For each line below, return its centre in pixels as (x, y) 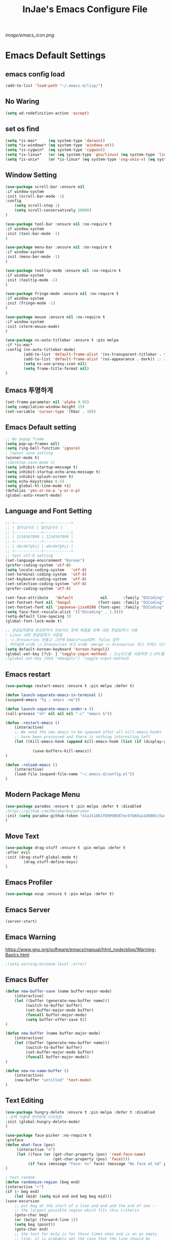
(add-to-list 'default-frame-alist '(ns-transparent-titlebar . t (95, 355)
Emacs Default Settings (56, 55)
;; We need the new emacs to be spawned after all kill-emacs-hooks (88, 732)
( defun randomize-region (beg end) (43, 1182)
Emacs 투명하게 (29, 390)
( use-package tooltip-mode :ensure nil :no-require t (63, 271)
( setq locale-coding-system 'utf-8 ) (46, 570)
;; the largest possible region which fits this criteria (77, 1210)
